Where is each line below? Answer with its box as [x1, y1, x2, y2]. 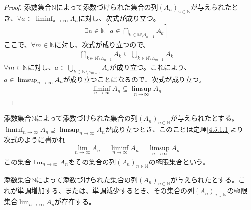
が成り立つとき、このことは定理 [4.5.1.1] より [105, 124, 244, 134]
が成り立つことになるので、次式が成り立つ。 [63, 74, 206, 84]
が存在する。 [54, 196, 96, 207]
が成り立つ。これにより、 [109, 62, 191, 72]
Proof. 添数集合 [4, 2, 52, 12]
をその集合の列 [68, 156, 116, 166]
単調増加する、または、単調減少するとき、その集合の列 [17, 185, 195, 195]
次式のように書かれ [4, 134, 65, 144]
